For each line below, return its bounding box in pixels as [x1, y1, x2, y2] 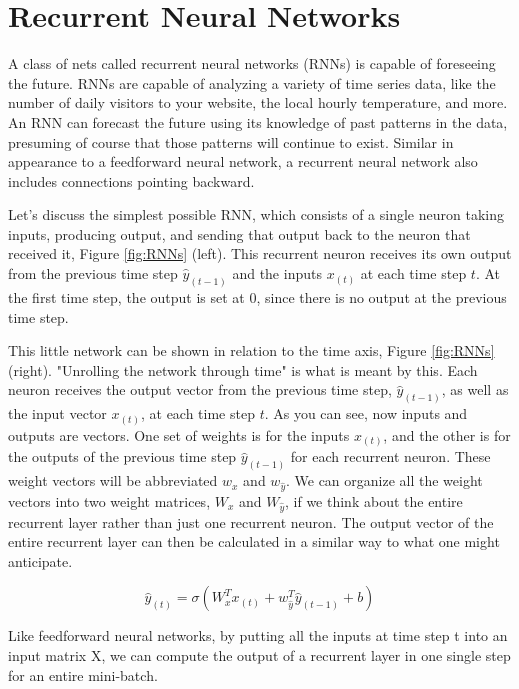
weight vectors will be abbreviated [8, 470, 218, 491]
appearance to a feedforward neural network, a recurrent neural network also [8, 151, 478, 172]
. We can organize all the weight [285, 470, 483, 491]
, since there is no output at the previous [256, 286, 507, 307]
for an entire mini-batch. [8, 664, 158, 685]
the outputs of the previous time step [8, 446, 237, 467]
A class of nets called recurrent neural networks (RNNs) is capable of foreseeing [8, 53, 496, 74]
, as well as [441, 379, 509, 400]
